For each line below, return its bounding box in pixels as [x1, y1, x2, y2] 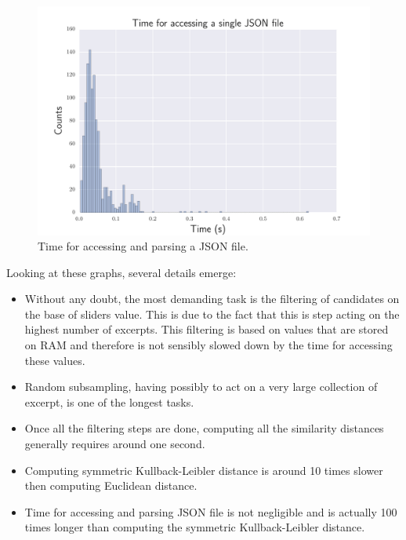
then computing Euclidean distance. [24, 477, 198, 494]
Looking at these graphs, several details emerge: [6, 264, 237, 280]
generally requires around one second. [24, 436, 205, 452]
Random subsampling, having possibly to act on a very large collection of [24, 378, 378, 395]
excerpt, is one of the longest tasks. [24, 393, 194, 410]
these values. [24, 352, 85, 368]
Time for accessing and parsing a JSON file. [38, 238, 248, 254]
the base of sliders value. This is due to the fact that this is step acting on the [24, 305, 400, 322]
